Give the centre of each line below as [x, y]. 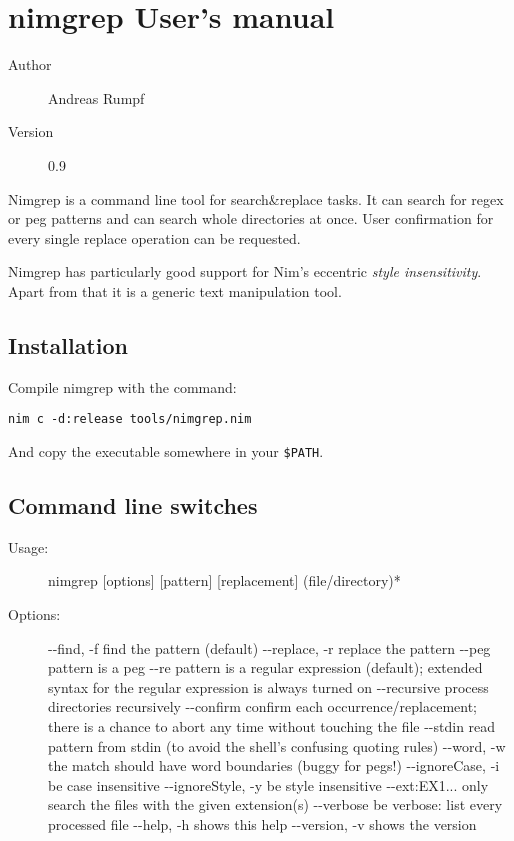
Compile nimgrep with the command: [122, 386]
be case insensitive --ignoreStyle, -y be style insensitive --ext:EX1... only [268, 784]
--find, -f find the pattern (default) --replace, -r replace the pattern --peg [269, 647]
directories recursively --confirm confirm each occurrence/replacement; [263, 706]
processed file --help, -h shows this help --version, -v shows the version [262, 823]
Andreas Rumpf [96, 97]
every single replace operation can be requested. [154, 237]
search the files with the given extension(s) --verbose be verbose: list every [275, 804]
